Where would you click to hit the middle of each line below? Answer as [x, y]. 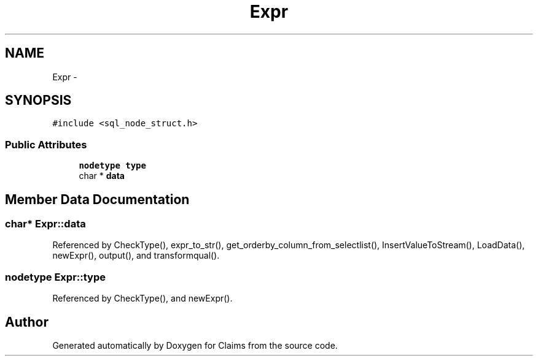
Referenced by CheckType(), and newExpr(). [142, 298]
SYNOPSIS [38, 101]
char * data [102, 176]
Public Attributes [46, 144]
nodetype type [112, 166]
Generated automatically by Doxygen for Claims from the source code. [195, 345]
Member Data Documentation [97, 199]
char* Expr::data [45, 224]
